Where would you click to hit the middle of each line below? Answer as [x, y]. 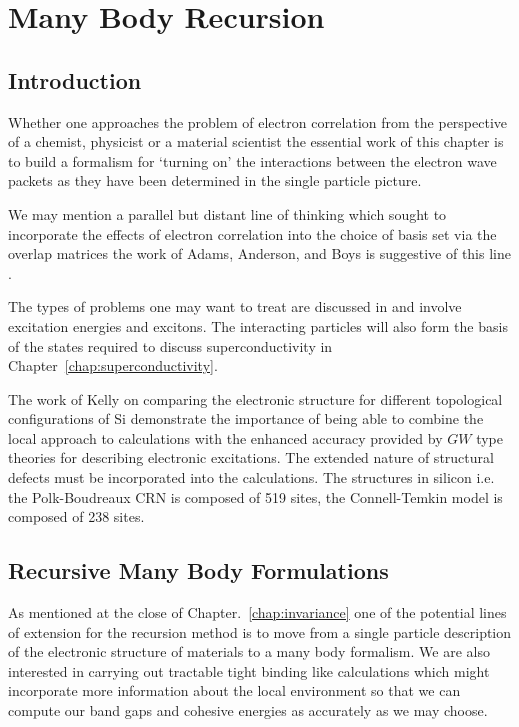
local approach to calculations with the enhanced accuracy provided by [225, 437]
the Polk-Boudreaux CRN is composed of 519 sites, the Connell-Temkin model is [255, 496]
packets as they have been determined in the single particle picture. [215, 180]
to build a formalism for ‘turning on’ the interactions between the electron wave [252, 160]
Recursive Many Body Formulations [198, 570]
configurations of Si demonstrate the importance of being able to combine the [246, 418]
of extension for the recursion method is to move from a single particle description [260, 631]
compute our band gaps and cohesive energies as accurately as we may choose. [248, 710]
